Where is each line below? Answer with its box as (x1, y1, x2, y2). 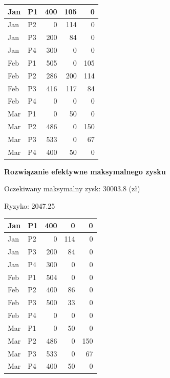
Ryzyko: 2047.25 (4, 201, 55, 211)
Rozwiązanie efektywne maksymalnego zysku (4, 166, 166, 176)
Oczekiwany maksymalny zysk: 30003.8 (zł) (4, 183, 140, 194)
